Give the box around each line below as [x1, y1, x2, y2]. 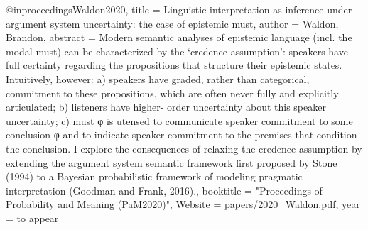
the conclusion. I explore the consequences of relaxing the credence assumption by [6, 141, 362, 155]
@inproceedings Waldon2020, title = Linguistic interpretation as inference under [6, 2, 352, 16]
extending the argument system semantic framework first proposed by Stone [6, 155, 337, 170]
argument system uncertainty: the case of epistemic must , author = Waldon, [6, 16, 339, 31]
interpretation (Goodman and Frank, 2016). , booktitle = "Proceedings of [6, 182, 323, 197]
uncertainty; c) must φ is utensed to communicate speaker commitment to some [6, 113, 353, 128]
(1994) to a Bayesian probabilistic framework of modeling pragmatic [6, 169, 303, 184]
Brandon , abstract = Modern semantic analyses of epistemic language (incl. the [6, 30, 352, 45]
